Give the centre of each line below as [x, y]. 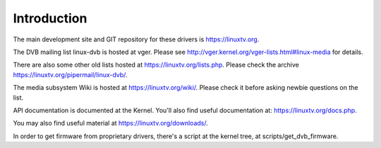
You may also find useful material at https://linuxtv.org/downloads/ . [110, 123]
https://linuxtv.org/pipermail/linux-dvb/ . [70, 74]
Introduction [50, 18]
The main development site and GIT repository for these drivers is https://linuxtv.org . [136, 39]
